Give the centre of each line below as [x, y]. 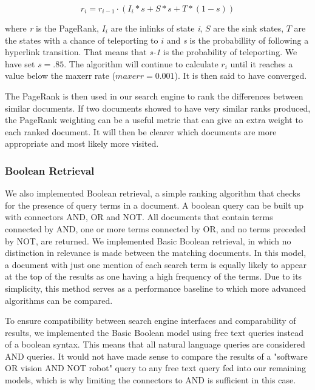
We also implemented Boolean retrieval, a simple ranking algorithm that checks [153, 193]
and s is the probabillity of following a [238, 40]
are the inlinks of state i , [157, 28]
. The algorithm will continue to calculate [141, 63]
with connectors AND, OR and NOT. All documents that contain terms [139, 217]
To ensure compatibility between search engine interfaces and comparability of [151, 321]
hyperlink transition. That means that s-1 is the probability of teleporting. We [151, 52]
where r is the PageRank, [52, 28]
